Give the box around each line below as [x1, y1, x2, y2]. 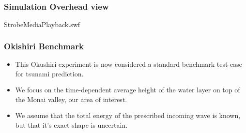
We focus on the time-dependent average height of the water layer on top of [15, 85, 240, 95]
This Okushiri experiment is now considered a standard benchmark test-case [15, 59, 242, 69]
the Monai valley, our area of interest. [15, 94, 127, 104]
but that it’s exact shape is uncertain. [15, 120, 128, 130]
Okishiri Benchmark [4, 40, 84, 52]
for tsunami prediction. [15, 68, 84, 78]
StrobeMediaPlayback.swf [4, 19, 80, 30]
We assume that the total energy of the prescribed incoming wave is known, [15, 110, 241, 120]
